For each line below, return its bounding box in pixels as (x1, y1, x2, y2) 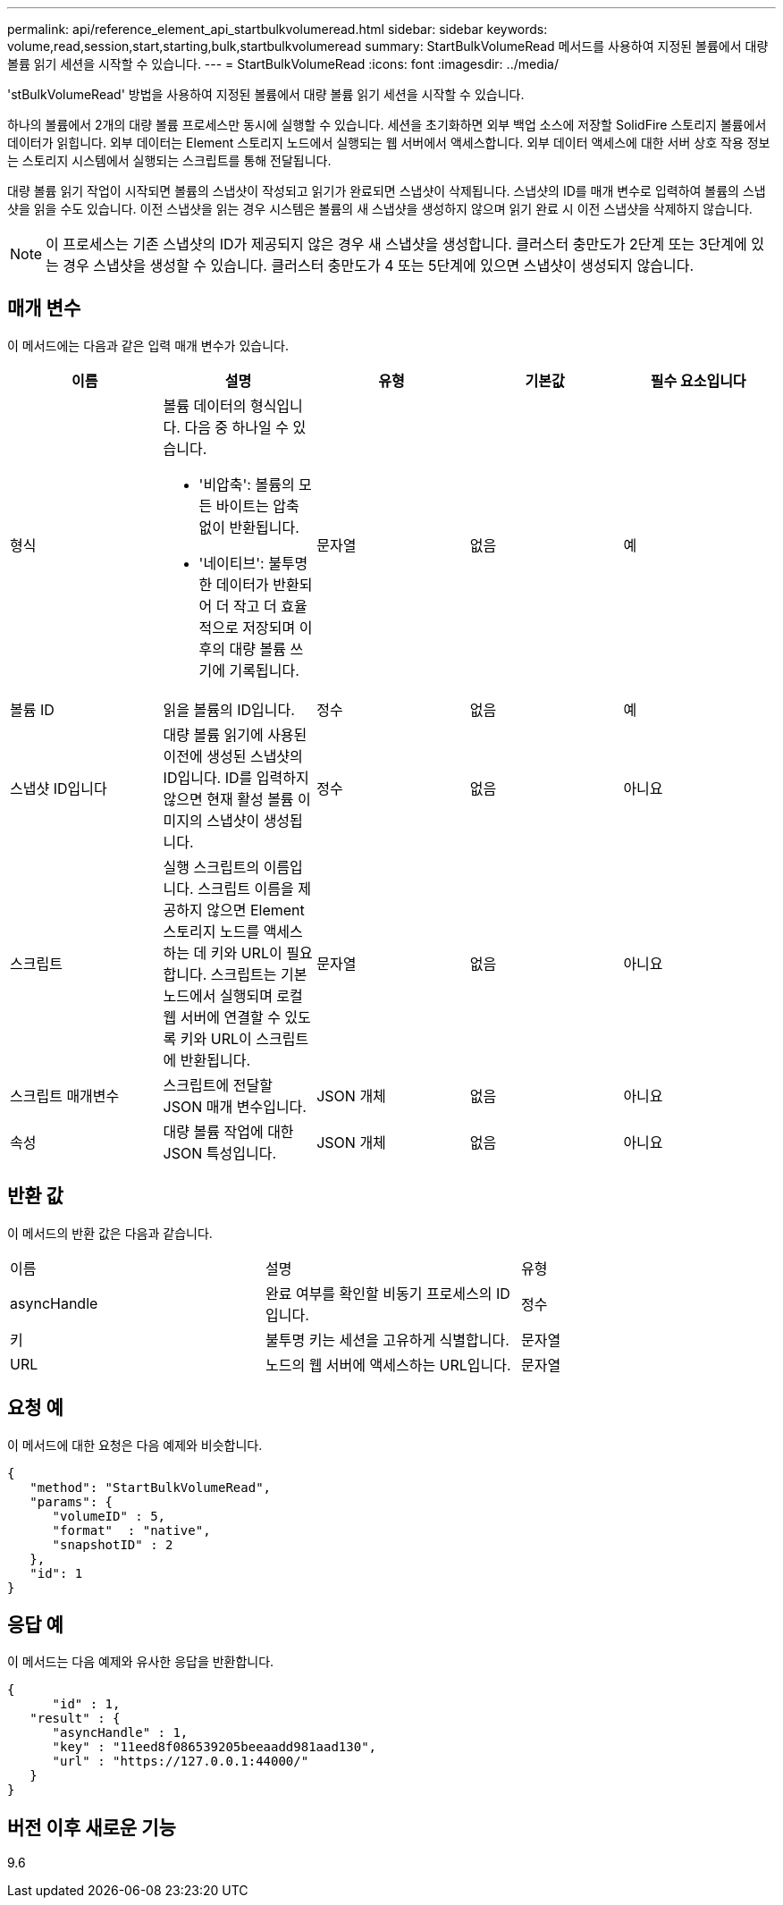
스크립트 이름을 (198, 879, 294, 898)
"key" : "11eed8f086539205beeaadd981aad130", (52, 1740, 377, 1755)
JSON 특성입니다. (163, 1143, 276, 1162)
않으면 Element (206, 900, 305, 919)
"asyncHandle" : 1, (52, 1725, 189, 1741)
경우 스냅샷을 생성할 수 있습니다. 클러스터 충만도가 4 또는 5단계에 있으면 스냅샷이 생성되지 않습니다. (63, 257, 695, 274)
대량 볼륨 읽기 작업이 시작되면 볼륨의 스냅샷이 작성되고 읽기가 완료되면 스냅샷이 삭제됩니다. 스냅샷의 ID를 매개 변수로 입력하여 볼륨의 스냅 (7, 183, 766, 198)
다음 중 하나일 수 (184, 417, 289, 436)
